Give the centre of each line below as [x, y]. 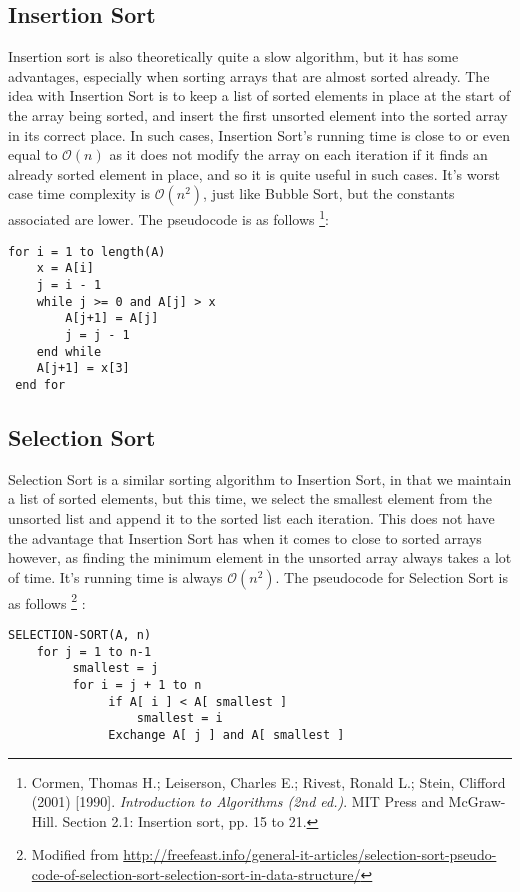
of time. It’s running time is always [115, 576]
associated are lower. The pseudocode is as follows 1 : [168, 218]
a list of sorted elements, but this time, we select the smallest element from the [250, 498]
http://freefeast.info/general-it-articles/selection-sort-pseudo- [310, 854]
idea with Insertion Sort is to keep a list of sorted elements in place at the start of [259, 95]
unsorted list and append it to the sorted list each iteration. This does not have [251, 517]
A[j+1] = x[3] [83, 368]
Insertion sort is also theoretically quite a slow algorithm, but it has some [233, 56]
